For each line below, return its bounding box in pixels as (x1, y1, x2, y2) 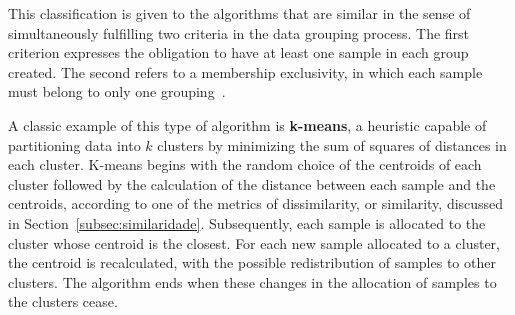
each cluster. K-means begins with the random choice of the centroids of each (8, 154, 482, 175)
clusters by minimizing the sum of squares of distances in (157, 134, 507, 155)
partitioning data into (8, 134, 141, 155)
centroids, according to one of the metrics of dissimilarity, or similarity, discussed (8, 193, 504, 214)
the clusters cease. (8, 291, 118, 312)
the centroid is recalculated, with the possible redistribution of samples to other (8, 252, 496, 273)
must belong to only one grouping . (8, 81, 226, 102)
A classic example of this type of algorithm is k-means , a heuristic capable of (8, 114, 487, 135)
